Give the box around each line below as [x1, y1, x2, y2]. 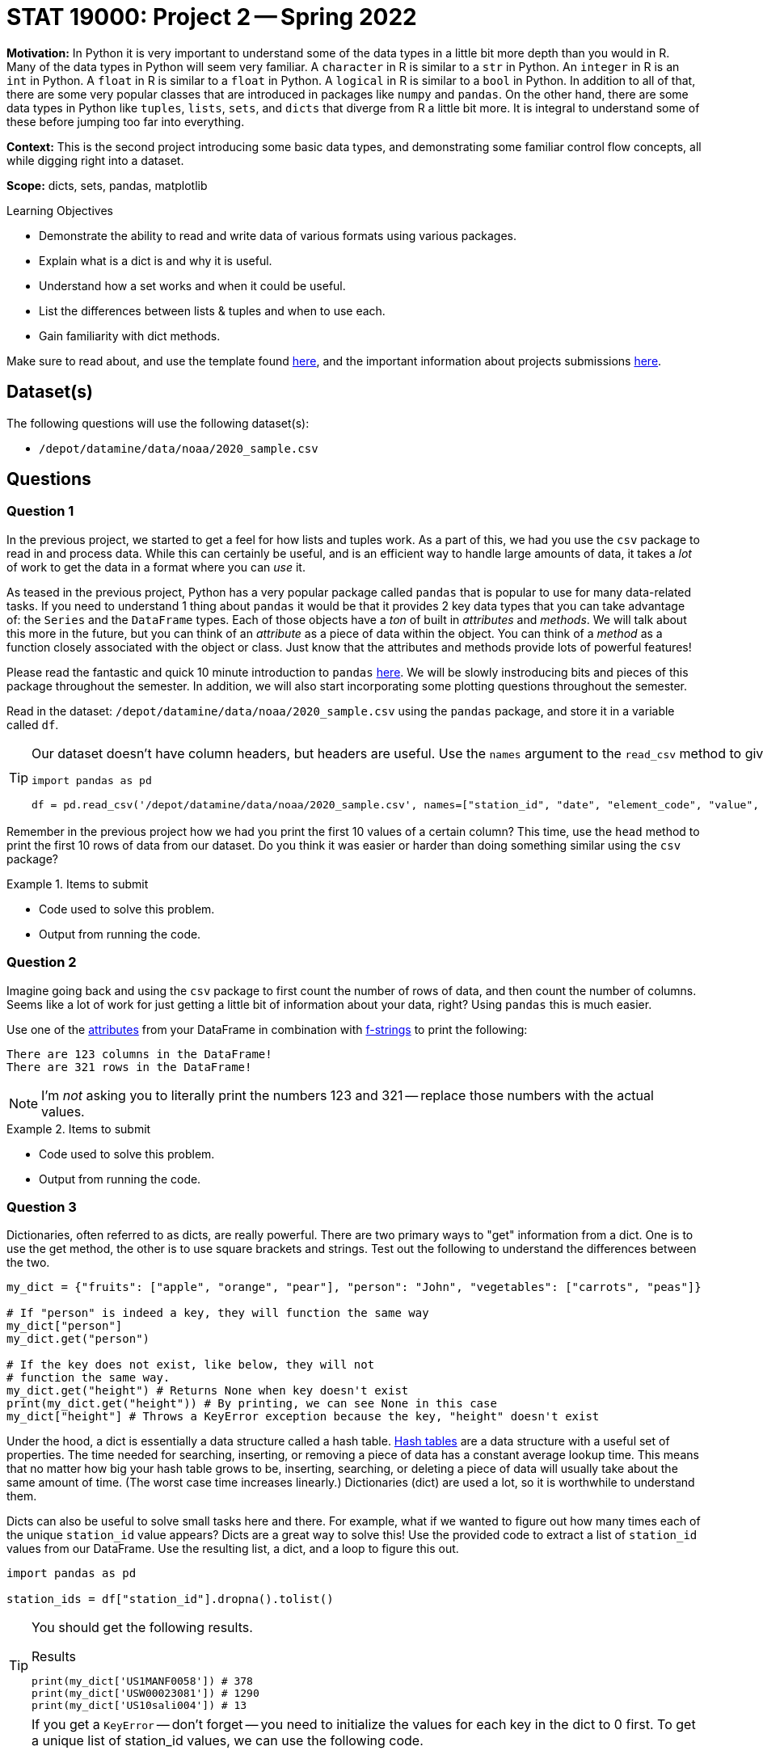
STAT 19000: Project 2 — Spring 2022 [6, 3, 417, 31]
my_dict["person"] [6, 1319, 123, 1333]
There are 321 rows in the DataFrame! [6, 1060, 252, 1074]
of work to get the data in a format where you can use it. [6, 559, 306, 574]
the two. [6, 1255, 50, 1270]
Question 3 [6, 1198, 77, 1215]
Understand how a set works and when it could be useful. [39, 278, 346, 293]
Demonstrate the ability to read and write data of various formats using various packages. [39, 228, 516, 243]
